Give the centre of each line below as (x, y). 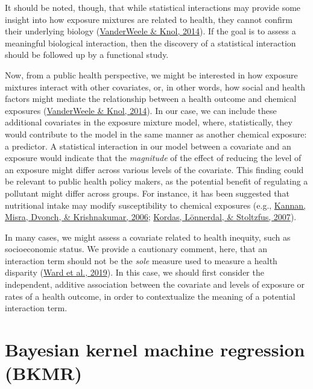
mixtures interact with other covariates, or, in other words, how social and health (155, 87)
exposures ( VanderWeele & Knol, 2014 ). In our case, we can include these (141, 110)
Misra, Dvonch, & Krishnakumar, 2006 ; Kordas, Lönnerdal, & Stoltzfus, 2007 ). (151, 217)
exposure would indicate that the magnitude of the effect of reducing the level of (153, 158)
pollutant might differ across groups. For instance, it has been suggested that (147, 193)
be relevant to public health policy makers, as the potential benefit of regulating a (156, 181)
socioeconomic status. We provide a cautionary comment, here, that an (136, 249)
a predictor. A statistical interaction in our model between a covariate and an (148, 146)
